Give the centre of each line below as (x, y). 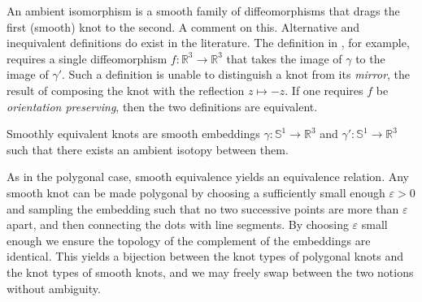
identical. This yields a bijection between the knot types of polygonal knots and (205, 256)
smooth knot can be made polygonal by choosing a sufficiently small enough (196, 192)
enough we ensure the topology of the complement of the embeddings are (189, 240)
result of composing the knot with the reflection (126, 90)
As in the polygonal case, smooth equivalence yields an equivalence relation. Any (208, 177)
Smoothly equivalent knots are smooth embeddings (133, 134)
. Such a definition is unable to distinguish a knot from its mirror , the (236, 74)
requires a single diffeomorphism (87, 58)
